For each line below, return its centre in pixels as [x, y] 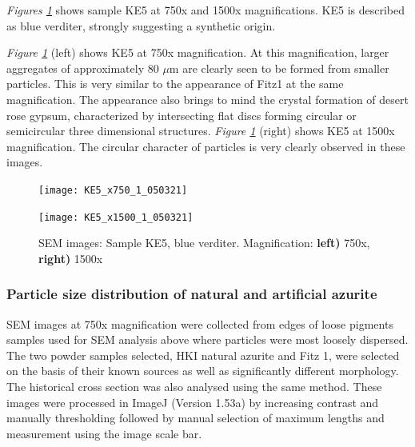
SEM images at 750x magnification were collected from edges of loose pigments [200, 323]
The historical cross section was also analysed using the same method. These [194, 387]
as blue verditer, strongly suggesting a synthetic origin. [141, 25]
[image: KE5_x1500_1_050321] [116, 217]
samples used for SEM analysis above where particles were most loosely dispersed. [207, 339]
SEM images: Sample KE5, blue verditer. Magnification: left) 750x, [204, 243]
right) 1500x [71, 258]
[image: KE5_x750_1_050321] [113, 190]
